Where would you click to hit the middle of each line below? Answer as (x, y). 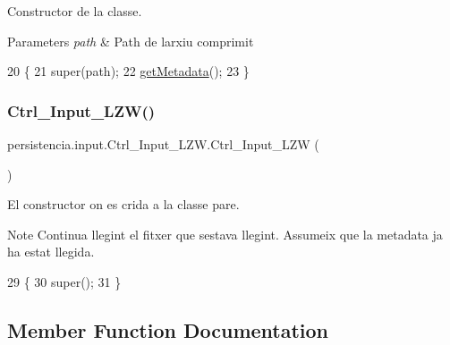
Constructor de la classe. (75, 11)
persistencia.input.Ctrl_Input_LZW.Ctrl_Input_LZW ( (163, 144)
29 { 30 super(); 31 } (64, 281)
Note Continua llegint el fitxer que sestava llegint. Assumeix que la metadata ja (225, 234)
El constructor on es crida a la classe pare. (123, 204)
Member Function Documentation (168, 329)
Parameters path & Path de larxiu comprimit (131, 41)
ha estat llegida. (51, 252)
